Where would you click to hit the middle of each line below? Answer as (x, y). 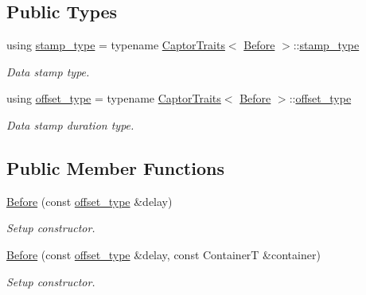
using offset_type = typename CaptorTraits (114, 98)
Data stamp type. (48, 71)
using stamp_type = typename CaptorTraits (116, 45)
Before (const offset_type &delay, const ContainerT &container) (164, 254)
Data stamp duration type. (70, 124)
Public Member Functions (115, 167)
